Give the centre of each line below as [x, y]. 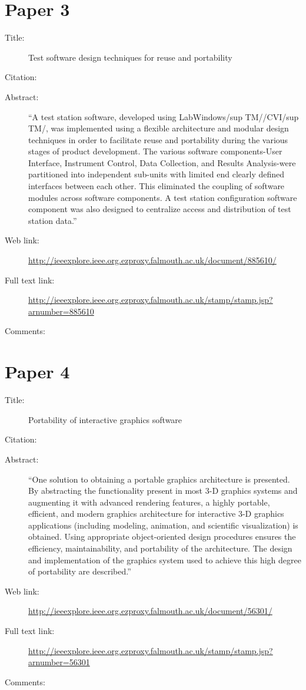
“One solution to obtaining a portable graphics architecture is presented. [159, 479]
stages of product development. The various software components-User [155, 151]
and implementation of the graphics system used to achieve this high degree [165, 559]
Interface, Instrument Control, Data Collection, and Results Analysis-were [162, 162]
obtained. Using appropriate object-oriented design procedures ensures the [162, 537]
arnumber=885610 [61, 311]
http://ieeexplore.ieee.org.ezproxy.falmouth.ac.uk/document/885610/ [152, 260]
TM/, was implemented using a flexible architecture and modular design [159, 128]
